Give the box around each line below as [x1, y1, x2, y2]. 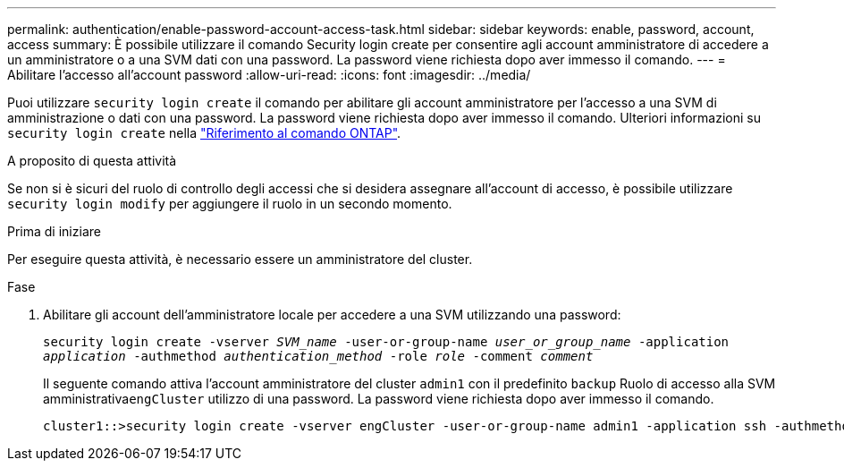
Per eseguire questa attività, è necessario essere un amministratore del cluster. [7, 251, 473, 267]
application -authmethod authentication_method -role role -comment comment [43, 349, 594, 363]
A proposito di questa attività [7, 153, 177, 168]
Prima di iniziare [7, 224, 101, 239]
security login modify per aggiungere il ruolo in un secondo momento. [7, 196, 452, 211]
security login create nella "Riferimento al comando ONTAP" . [7, 125, 401, 140]
